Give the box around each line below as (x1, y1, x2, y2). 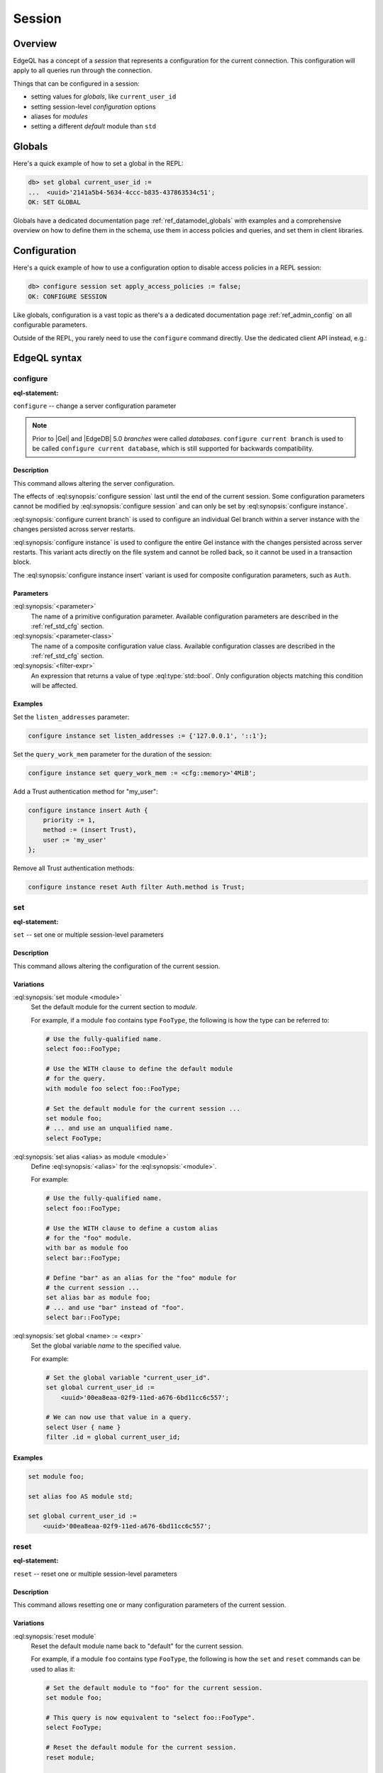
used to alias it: (30, 1664, 75, 1673)
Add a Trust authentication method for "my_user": (13, 787, 159, 796)
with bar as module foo (45, 1244, 129, 1252)
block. (13, 557, 32, 567)
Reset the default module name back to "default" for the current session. (30, 1642, 244, 1650)
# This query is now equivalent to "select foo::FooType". (45, 1713, 255, 1721)
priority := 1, (43, 816, 96, 824)
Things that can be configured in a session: (13, 79, 140, 88)
